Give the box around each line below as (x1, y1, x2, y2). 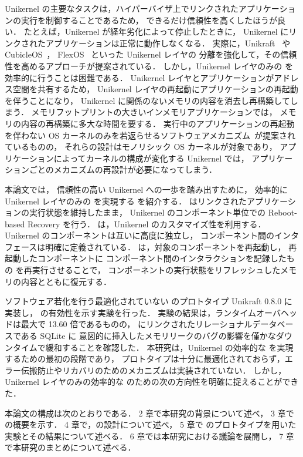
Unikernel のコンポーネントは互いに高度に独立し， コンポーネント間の (5, 229, 275, 241)
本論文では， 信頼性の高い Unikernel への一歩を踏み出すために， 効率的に (5, 183, 288, 195)
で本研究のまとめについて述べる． (5, 441, 136, 453)
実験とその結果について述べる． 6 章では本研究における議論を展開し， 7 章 (5, 429, 294, 442)
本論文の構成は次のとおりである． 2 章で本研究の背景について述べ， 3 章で (5, 406, 294, 419)
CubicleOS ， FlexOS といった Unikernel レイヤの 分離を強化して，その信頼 (5, 48, 297, 61)
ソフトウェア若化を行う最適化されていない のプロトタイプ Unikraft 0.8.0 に (5, 295, 292, 307)
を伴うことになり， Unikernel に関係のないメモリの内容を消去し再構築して (5, 94, 290, 106)
